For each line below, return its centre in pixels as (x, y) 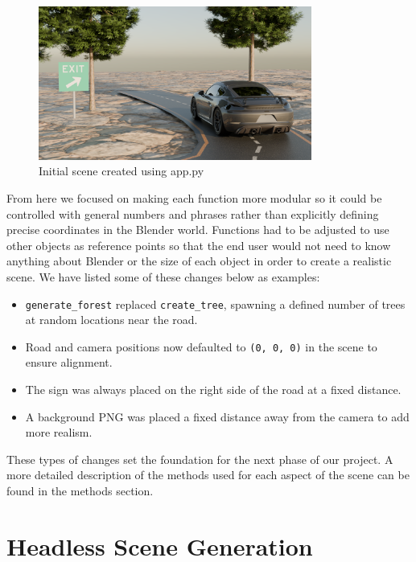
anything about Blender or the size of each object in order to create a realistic (199, 261)
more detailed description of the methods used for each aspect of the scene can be (208, 475)
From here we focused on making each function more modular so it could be (194, 197)
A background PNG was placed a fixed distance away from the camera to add (217, 416)
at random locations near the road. (111, 320)
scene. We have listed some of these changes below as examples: (163, 276)
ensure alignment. (69, 362)
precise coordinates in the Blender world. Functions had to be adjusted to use (198, 230)
